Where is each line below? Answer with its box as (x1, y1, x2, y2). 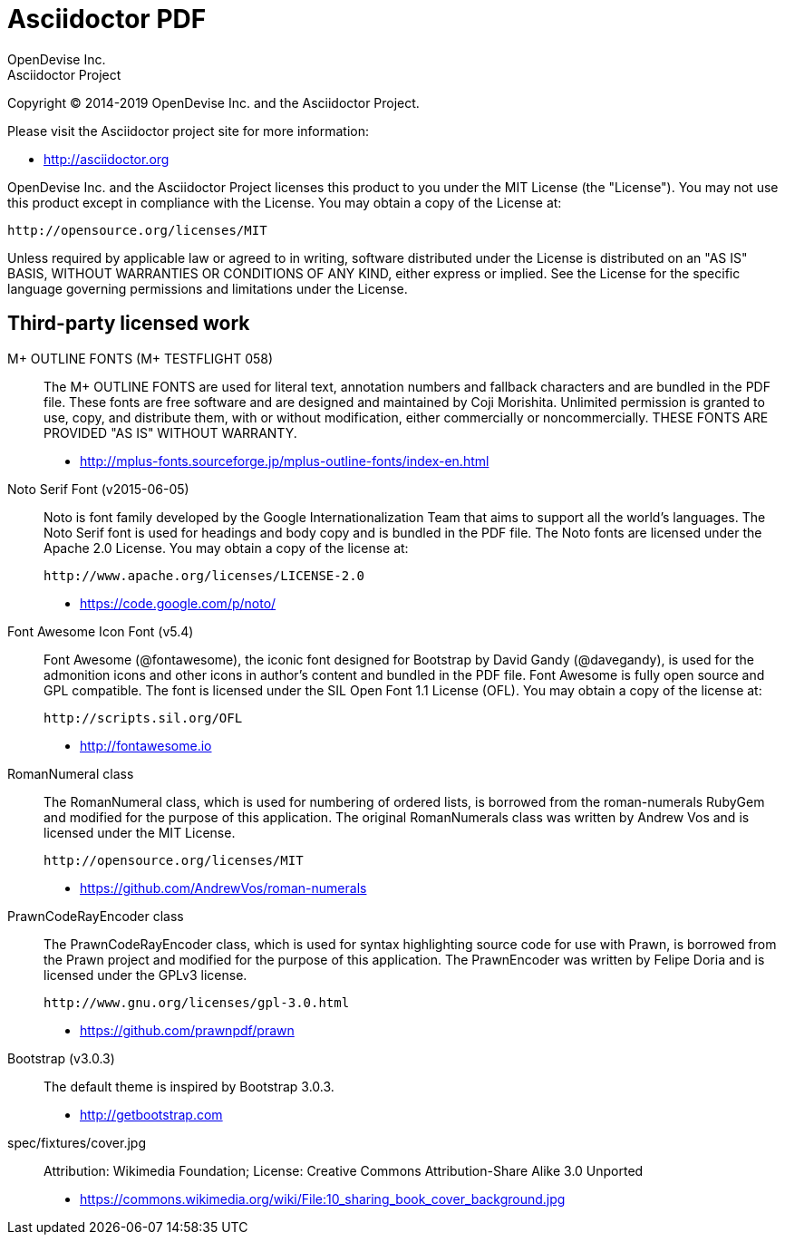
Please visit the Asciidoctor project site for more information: (7, 122, 370, 139)
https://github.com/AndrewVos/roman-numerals (80, 879, 367, 896)
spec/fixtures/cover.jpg (7, 1134, 147, 1150)
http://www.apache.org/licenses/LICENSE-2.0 (44, 568, 365, 583)
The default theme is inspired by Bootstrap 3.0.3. (44, 1078, 334, 1094)
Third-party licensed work (7, 312, 250, 335)
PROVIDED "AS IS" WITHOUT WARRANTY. (44, 424, 297, 441)
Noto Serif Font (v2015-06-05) (7, 480, 189, 497)
